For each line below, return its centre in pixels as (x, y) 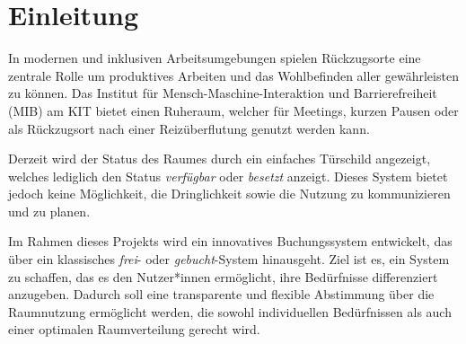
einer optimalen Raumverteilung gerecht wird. (134, 329)
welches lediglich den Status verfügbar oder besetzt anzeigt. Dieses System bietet (228, 176)
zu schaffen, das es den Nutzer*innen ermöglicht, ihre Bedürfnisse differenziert (223, 276)
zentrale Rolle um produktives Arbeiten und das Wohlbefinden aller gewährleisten (233, 75)
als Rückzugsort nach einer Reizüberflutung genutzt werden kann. (189, 128)
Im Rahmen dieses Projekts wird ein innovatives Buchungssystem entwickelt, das (230, 241)
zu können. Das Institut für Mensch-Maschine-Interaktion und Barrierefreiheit (223, 93)
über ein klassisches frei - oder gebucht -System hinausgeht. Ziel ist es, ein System (229, 259)
